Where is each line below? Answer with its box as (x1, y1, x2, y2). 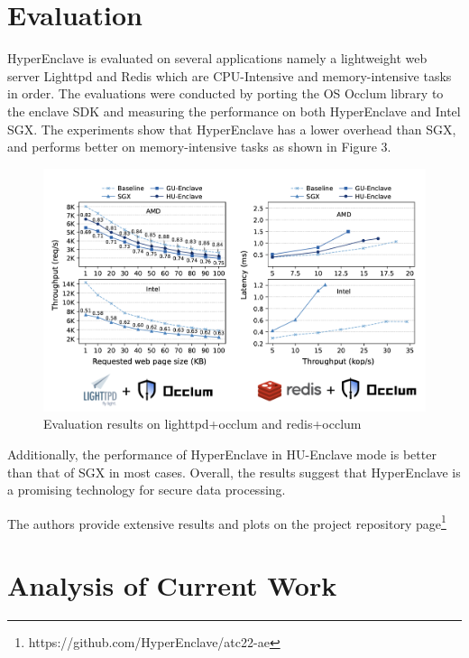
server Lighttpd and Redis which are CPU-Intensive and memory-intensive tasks (7, 66, 452, 85)
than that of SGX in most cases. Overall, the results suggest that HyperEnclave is (7, 462, 461, 481)
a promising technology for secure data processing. (7, 480, 286, 499)
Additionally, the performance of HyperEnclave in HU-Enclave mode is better (7, 444, 437, 463)
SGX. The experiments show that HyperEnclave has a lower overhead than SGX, (7, 119, 456, 138)
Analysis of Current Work (7, 567, 337, 604)
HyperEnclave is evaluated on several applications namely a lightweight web (7, 49, 428, 68)
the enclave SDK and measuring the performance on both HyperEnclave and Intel (7, 101, 461, 120)
